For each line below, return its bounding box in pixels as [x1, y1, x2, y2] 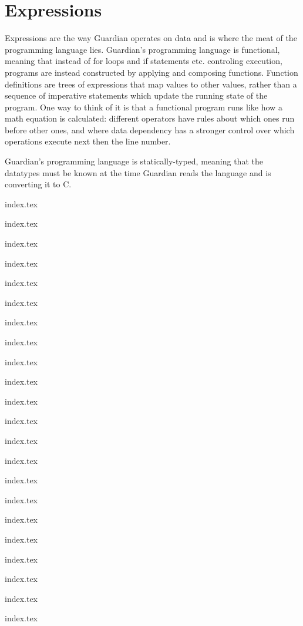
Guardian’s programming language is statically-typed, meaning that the [5, 155, 263, 167]
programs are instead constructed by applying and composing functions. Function [5, 66, 298, 78]
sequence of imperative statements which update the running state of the [5, 89, 268, 102]
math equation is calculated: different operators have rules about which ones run [5, 112, 295, 124]
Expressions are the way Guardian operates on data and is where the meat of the [5, 32, 297, 44]
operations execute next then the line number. [5, 135, 171, 147]
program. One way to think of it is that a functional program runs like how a [5, 100, 282, 113]
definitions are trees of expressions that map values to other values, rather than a [5, 78, 297, 90]
